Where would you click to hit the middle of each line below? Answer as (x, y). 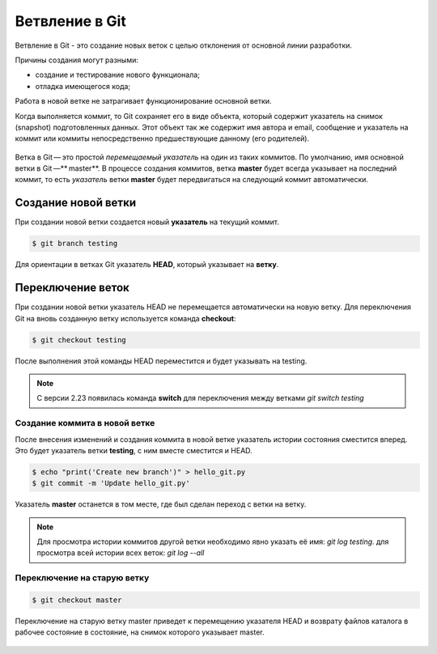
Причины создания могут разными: (77, 60)
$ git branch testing (75, 244)
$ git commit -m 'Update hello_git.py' (111, 483)
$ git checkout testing (79, 340)
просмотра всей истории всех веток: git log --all (121, 553)
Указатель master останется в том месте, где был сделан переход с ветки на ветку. (161, 504)
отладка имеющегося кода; (83, 86)
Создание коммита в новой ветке (85, 423)
